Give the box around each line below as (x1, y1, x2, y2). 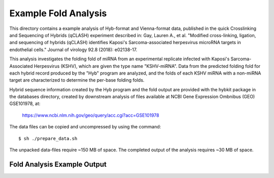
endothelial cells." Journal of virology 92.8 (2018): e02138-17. (9, 46, 138, 53)
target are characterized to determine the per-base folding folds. (9, 77, 145, 83)
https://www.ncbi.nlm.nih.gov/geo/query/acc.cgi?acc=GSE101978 (22, 112, 159, 118)
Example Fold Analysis (9, 8, 107, 19)
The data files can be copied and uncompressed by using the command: (9, 124, 161, 130)
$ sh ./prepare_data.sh (18, 135, 78, 141)
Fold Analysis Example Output (9, 160, 107, 168)
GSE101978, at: (9, 100, 41, 106)
